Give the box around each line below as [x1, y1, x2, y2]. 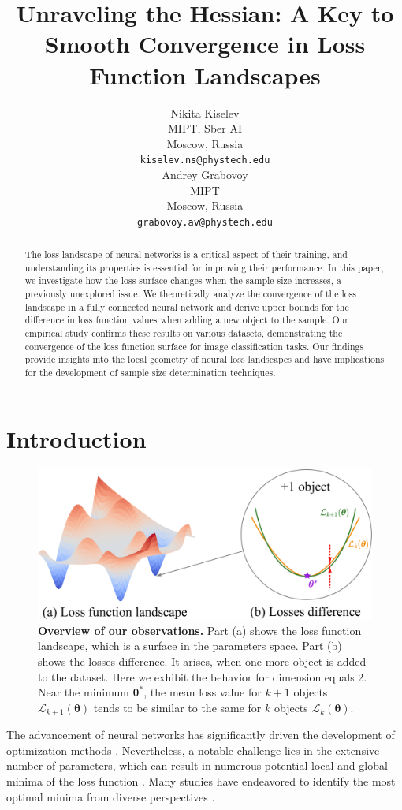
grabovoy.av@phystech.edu [137, 216, 273, 228]
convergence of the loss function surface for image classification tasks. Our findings [24, 339, 364, 353]
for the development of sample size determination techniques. [24, 366, 276, 379]
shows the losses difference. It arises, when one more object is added [38, 652, 367, 669]
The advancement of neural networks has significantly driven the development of [6, 726, 395, 743]
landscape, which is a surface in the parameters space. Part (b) [38, 637, 342, 654]
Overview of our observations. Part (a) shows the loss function [38, 621, 362, 638]
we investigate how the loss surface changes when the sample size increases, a [24, 274, 341, 287]
